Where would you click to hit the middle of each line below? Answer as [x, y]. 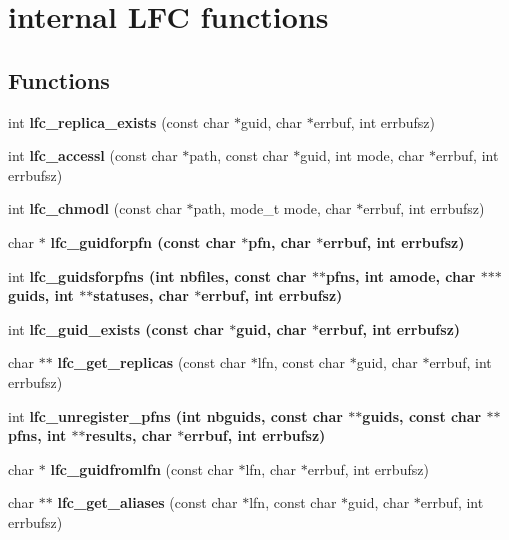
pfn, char [279, 241]
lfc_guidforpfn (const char [143, 241]
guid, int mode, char [362, 155]
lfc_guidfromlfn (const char [142, 468]
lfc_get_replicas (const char [152, 362]
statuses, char [141, 295]
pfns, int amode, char [400, 275]
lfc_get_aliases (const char [147, 502]
